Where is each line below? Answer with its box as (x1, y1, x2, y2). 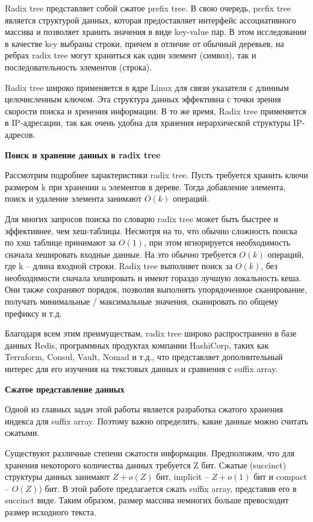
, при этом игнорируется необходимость (144, 236, 291, 249)
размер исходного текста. (5, 505, 96, 518)
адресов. (5, 128, 36, 140)
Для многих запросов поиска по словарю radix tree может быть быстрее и (5, 212, 279, 225)
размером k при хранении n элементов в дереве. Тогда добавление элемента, (5, 180, 286, 193)
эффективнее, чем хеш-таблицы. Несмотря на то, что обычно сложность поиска (5, 224, 297, 237)
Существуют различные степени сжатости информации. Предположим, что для (5, 447, 295, 459)
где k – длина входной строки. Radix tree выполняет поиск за (5, 259, 233, 272)
